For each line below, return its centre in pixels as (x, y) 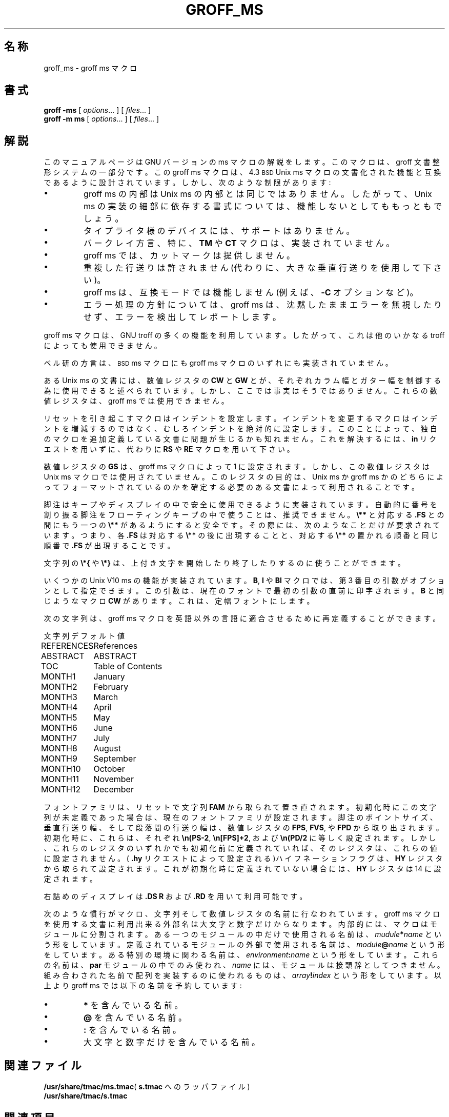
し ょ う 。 (104, 219)
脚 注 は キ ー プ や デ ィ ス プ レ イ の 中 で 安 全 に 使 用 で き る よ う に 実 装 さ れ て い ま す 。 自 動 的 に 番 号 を (240, 505)
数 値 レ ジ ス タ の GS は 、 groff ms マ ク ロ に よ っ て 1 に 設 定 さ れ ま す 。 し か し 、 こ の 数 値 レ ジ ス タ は (237, 467)
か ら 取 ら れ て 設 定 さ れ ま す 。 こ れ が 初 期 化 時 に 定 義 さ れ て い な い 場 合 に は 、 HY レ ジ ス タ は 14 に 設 (242, 869)
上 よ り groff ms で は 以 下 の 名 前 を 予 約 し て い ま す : (143, 986)
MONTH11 (60, 779)
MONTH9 (59, 759)
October (109, 769)
